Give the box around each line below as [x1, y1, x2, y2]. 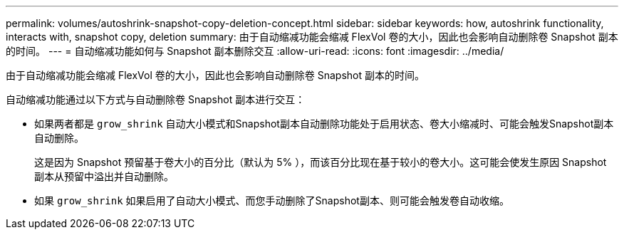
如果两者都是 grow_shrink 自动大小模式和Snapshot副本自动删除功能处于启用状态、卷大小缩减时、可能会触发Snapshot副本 [34, 117, 614, 130]
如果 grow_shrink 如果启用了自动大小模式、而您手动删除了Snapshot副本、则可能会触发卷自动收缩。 [34, 194, 509, 207]
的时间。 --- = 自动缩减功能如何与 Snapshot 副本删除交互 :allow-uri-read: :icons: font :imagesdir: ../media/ [6, 45, 504, 57]
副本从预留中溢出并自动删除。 [34, 170, 174, 182]
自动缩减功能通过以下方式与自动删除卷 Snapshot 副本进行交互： [6, 93, 306, 105]
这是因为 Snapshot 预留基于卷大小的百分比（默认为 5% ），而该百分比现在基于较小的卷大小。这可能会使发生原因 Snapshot [34, 156, 607, 168]
